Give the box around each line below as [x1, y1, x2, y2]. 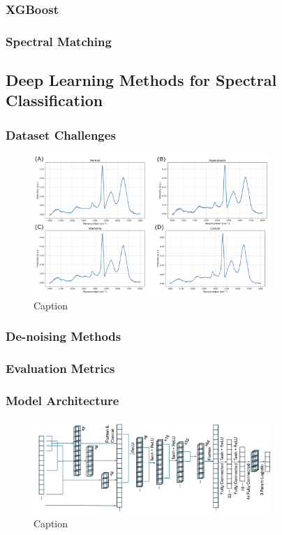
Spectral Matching [6, 32, 112, 50]
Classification [6, 89, 103, 111]
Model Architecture [6, 391, 119, 409]
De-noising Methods [6, 328, 121, 345]
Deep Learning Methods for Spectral [6, 69, 277, 91]
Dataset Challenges [6, 126, 116, 143]
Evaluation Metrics [6, 360, 115, 377]
